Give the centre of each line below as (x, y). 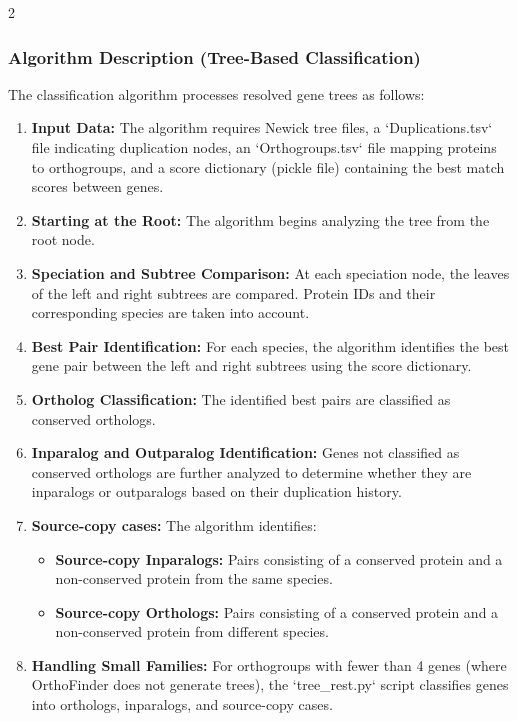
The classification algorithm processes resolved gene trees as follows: (216, 93)
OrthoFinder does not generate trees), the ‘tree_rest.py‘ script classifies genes (270, 684)
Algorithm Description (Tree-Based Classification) (214, 56)
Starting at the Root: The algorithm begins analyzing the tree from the (260, 219)
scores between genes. (97, 186)
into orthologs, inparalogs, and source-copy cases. (182, 704)
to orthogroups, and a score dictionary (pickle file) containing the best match (268, 166)
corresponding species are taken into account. (170, 312)
